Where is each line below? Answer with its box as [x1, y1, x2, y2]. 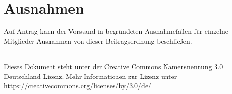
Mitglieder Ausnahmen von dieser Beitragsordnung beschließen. [4, 35, 192, 46]
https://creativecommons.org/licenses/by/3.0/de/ [4, 80, 152, 91]
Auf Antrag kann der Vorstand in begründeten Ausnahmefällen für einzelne [4, 26, 229, 36]
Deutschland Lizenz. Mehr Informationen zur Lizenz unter [4, 71, 177, 81]
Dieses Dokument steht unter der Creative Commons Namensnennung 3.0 [4, 61, 223, 71]
